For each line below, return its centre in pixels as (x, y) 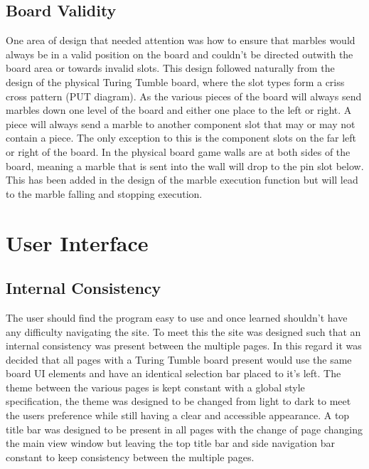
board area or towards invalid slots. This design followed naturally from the (170, 68)
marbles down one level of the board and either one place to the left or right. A (179, 110)
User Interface (77, 242)
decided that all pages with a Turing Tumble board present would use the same (179, 359)
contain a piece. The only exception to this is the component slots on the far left (181, 138)
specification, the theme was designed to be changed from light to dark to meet (178, 401)
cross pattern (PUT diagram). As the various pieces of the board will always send (184, 96)
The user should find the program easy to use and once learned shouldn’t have (177, 317)
